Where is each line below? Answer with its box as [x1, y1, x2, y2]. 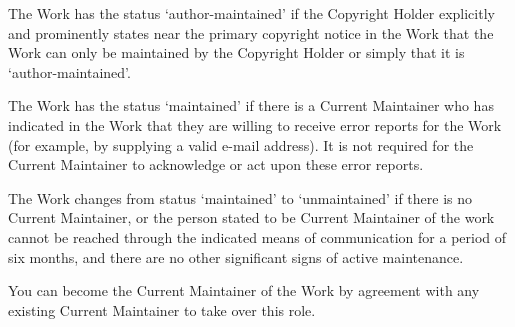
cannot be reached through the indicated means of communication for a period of [8, 226, 507, 247]
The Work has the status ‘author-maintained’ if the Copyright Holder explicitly [8, 3, 495, 23]
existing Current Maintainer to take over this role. [8, 299, 316, 320]
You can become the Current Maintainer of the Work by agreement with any [8, 280, 480, 301]
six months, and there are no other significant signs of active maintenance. [8, 246, 464, 267]
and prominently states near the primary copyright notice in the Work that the [8, 22, 494, 43]
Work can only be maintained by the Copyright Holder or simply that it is [8, 42, 465, 63]
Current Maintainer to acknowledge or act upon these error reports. [8, 154, 424, 175]
